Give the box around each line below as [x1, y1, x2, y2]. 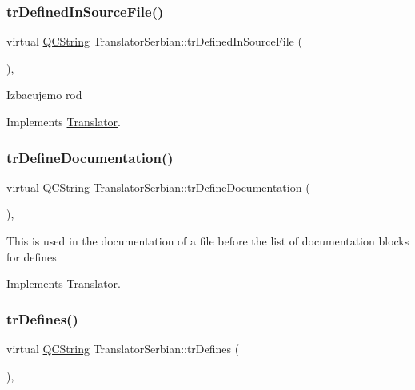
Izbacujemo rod [6, 86, 82, 103]
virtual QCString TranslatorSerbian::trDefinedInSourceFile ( [6, 33, 302, 50]
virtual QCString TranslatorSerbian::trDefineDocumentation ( [6, 178, 310, 195]
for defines [6, 248, 57, 265]
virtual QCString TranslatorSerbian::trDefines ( [6, 340, 240, 356]
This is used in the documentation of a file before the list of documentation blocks [6, 233, 409, 249]
